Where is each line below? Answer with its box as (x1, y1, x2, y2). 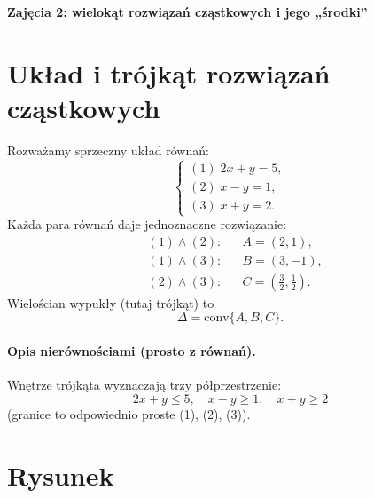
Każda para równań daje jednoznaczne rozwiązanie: (7, 215, 287, 233)
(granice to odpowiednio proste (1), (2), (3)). (7, 404, 251, 423)
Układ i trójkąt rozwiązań (7, 54, 331, 91)
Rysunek (7, 456, 114, 493)
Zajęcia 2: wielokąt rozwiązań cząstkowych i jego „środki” (7, 3, 368, 20)
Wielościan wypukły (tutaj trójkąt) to (7, 293, 214, 312)
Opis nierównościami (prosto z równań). (7, 341, 256, 360)
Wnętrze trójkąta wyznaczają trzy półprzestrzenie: (7, 375, 282, 394)
